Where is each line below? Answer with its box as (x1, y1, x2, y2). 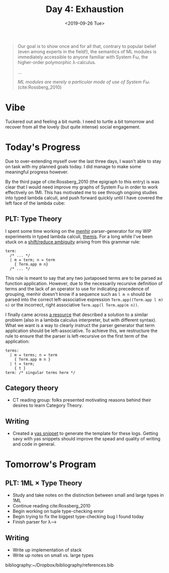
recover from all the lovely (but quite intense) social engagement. (5, 123, 141, 130)
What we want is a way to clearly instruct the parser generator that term (5, 322, 155, 328)
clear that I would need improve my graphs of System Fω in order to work (5, 184, 158, 190)
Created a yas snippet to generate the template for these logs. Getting (12, 430, 158, 436)
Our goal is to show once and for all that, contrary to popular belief (17, 43, 156, 49)
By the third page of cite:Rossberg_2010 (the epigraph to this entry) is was (5, 178, 160, 184)
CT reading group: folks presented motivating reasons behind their (12, 397, 151, 403)
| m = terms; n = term (10, 352, 58, 357)
